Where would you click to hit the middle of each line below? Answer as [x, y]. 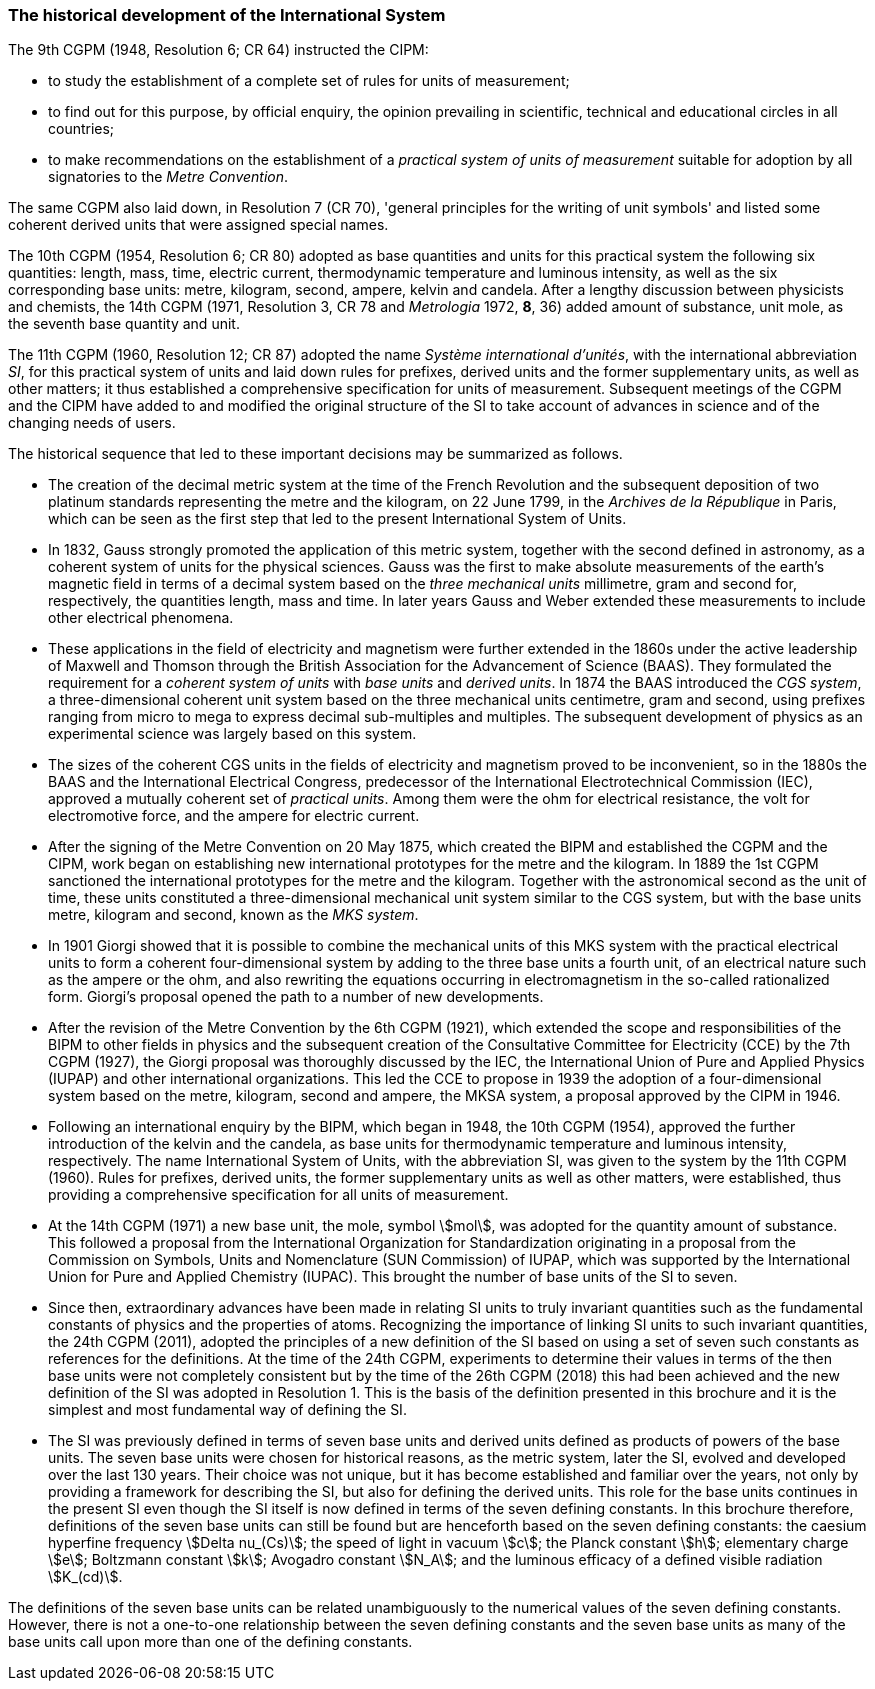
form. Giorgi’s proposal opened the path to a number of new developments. [296, 997]
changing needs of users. [92, 423]
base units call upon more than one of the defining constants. [210, 1642]
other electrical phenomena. [141, 618]
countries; [81, 129]
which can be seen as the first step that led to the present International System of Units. [337, 519]
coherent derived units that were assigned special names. [198, 225]
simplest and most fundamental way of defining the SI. [227, 1410]
